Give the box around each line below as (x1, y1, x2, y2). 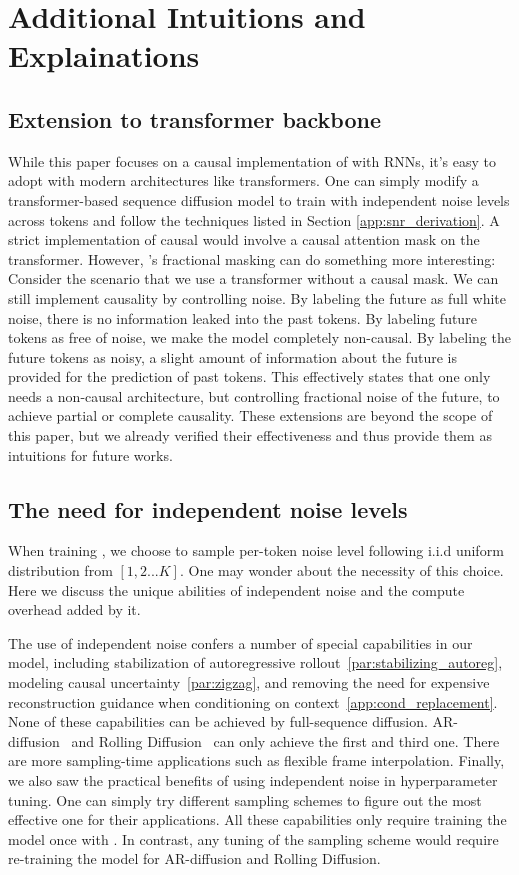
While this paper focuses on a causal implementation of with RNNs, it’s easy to (8, 150, 497, 171)
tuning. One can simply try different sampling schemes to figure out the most (8, 789, 482, 810)
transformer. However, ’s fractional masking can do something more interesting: (8, 248, 496, 269)
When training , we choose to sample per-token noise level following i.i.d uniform (8, 540, 504, 561)
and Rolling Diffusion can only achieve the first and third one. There (71, 730, 500, 751)
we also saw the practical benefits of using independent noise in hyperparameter (8, 770, 498, 790)
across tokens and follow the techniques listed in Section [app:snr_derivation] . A (8, 209, 500, 230)
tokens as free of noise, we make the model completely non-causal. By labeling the (8, 327, 511, 348)
